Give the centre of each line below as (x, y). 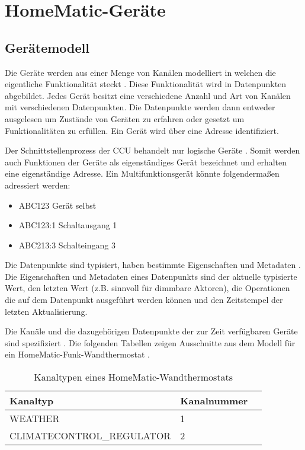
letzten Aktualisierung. (46, 311)
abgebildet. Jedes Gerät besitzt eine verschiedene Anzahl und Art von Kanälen (148, 95)
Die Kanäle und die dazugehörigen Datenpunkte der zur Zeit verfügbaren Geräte (151, 331)
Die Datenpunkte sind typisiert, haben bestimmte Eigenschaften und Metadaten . (153, 265)
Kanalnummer (214, 401)
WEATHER (35, 419)
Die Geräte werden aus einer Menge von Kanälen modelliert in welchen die (140, 72)
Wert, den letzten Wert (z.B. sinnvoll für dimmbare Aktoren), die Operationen (147, 288)
